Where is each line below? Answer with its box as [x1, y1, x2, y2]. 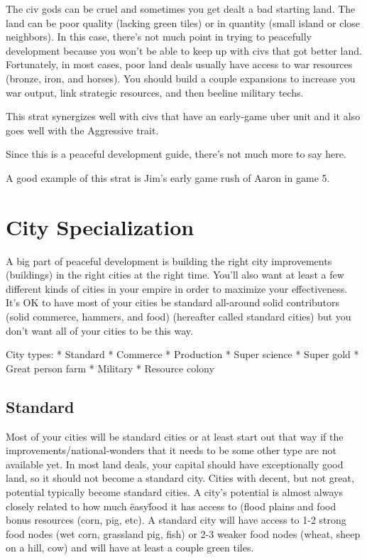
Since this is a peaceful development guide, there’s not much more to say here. [6, 146, 346, 161]
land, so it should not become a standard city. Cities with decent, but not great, [6, 470, 354, 485]
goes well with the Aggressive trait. [6, 122, 159, 137]
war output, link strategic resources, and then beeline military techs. [6, 85, 304, 99]
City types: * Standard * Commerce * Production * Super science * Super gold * [6, 347, 359, 362]
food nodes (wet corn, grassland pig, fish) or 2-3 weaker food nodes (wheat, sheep [6, 526, 361, 541]
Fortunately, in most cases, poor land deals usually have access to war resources [6, 57, 353, 72]
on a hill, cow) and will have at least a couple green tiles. [6, 540, 254, 555]
